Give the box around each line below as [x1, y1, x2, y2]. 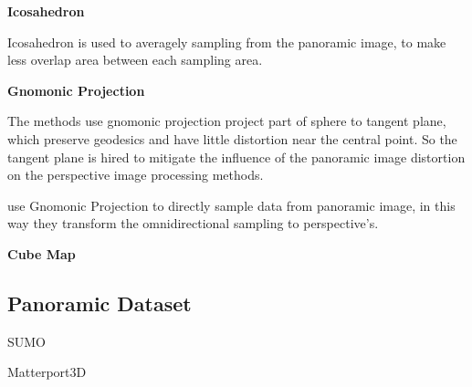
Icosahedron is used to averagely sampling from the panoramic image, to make [7, 32, 446, 51]
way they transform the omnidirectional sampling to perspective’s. [7, 214, 379, 233]
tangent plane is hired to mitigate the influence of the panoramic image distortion [7, 147, 466, 166]
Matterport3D [7, 362, 87, 382]
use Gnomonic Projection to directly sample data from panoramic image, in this [7, 195, 456, 214]
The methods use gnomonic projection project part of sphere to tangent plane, [7, 111, 446, 131]
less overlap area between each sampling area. [7, 50, 263, 69]
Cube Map [7, 244, 76, 263]
